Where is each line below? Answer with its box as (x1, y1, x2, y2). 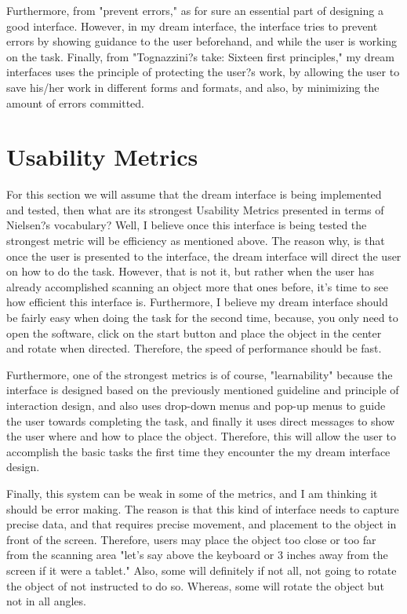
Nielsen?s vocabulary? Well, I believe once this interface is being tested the (6, 217, 367, 233)
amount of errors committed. (6, 94, 144, 111)
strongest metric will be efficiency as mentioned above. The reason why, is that (6, 232, 385, 249)
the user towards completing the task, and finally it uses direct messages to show (6, 412, 395, 429)
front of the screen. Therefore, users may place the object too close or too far (6, 531, 376, 547)
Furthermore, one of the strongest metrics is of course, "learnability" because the (6, 366, 393, 382)
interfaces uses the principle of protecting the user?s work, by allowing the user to (6, 64, 400, 80)
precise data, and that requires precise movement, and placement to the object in (6, 516, 397, 532)
